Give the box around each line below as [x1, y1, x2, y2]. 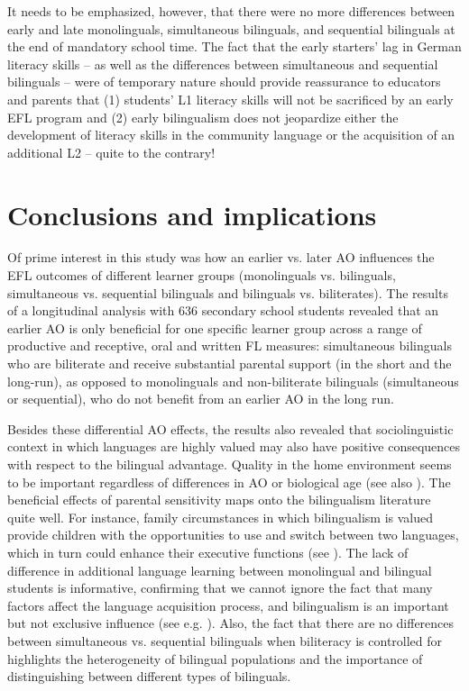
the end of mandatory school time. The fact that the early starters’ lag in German [7, 37, 462, 56]
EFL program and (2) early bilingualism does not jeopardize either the [7, 107, 399, 126]
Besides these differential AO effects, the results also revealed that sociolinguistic [7, 419, 454, 438]
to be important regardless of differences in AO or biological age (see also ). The [7, 472, 451, 491]
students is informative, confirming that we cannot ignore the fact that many [7, 578, 433, 597]
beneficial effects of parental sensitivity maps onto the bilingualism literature [7, 490, 431, 509]
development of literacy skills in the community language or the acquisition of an [7, 125, 455, 144]
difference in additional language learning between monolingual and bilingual [7, 560, 432, 579]
